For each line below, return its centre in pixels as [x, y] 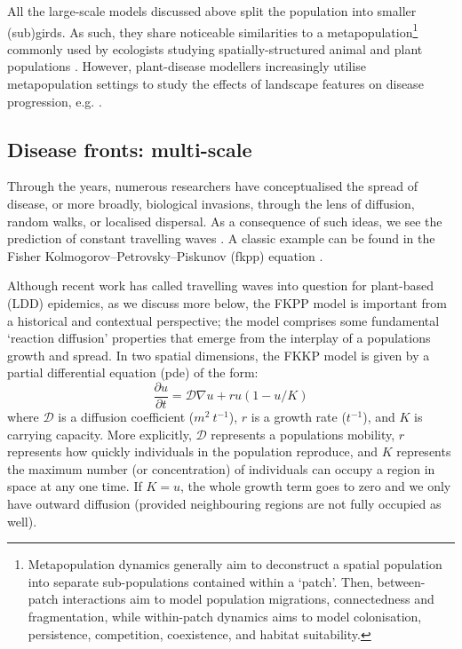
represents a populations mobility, [303, 434]
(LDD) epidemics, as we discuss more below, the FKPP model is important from [227, 302]
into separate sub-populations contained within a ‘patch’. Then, [200, 581]
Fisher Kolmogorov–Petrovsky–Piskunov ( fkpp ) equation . [165, 255]
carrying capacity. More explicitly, [100, 434]
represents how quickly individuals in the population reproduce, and [192, 451]
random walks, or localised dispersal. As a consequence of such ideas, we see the [225, 221]
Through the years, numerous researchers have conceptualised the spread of [212, 186]
